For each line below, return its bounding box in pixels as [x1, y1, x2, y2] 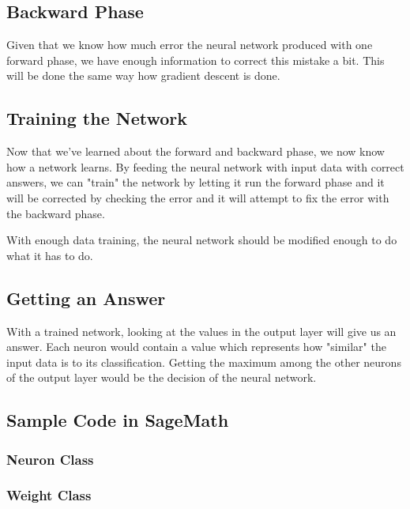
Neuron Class [6, 449, 94, 469]
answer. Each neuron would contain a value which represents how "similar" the [6, 338, 386, 355]
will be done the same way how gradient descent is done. [6, 67, 280, 84]
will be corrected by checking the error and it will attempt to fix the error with [6, 189, 389, 205]
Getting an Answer [6, 285, 166, 310]
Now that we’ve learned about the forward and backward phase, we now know [6, 143, 385, 160]
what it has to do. [6, 247, 93, 263]
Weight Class [6, 485, 92, 505]
